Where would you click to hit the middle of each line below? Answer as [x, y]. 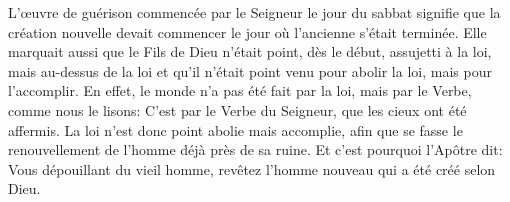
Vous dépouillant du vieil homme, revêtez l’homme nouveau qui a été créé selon [252, 168]
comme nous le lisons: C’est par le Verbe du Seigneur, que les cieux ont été [237, 109]
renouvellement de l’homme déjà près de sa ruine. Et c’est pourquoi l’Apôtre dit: [255, 149]
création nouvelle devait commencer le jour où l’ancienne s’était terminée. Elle [247, 31]
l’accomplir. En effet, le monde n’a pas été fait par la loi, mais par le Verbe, [240, 90]
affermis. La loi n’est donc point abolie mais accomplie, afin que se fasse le [235, 129]
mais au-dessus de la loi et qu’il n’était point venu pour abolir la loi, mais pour [250, 70]
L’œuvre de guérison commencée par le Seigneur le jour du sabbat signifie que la [254, 12]
